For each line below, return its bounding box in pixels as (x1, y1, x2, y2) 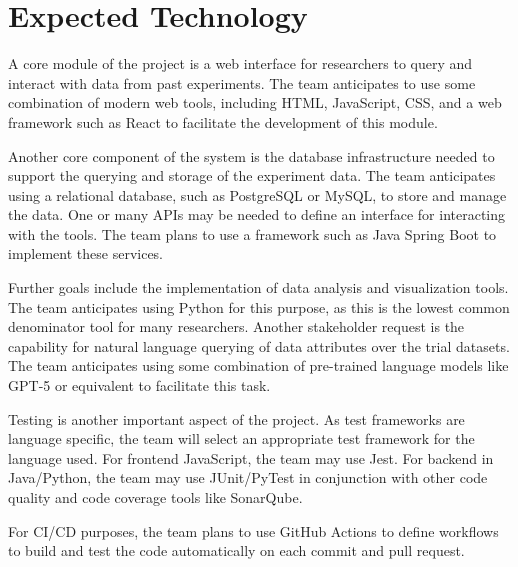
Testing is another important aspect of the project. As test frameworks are (8, 408, 465, 429)
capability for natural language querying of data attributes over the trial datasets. (8, 335, 510, 356)
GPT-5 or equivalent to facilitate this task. (8, 375, 271, 396)
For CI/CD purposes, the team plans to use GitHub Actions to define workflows (8, 520, 499, 541)
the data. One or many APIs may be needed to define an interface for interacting (8, 204, 506, 225)
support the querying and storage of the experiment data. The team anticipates (8, 165, 496, 186)
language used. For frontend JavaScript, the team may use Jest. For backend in (8, 447, 494, 468)
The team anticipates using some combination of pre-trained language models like (8, 355, 509, 376)
